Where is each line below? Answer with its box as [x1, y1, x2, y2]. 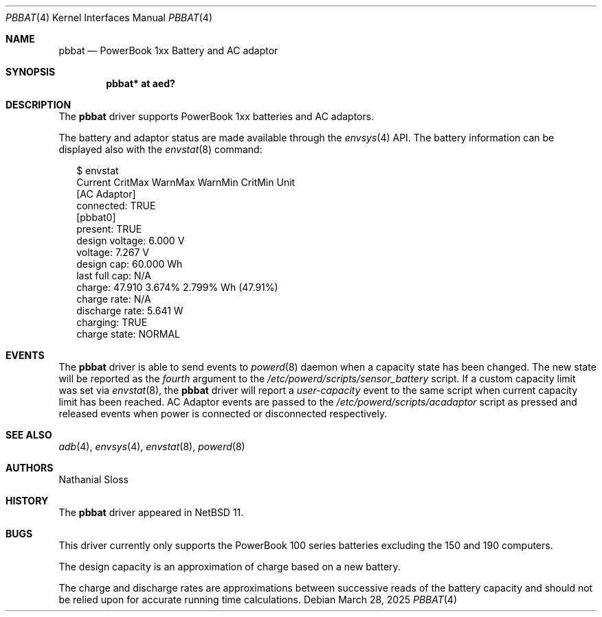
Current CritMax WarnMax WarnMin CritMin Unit [76, 176, 296, 188]
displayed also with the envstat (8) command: [58, 143, 263, 155]
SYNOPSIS [5, 66, 56, 78]
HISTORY [5, 495, 49, 507]
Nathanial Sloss [58, 474, 129, 485]
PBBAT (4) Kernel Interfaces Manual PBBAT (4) [5, 12, 213, 23]
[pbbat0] [76, 211, 116, 223]
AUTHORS [5, 462, 54, 474]
